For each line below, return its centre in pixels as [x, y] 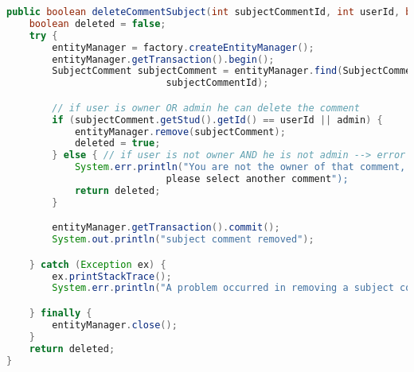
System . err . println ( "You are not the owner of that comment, [240, 167]
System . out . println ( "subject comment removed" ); [183, 240]
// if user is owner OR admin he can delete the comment [206, 108]
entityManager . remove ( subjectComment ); [180, 132]
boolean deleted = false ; [98, 23]
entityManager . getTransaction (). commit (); [166, 228]
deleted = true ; [117, 143]
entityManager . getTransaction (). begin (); [163, 59]
